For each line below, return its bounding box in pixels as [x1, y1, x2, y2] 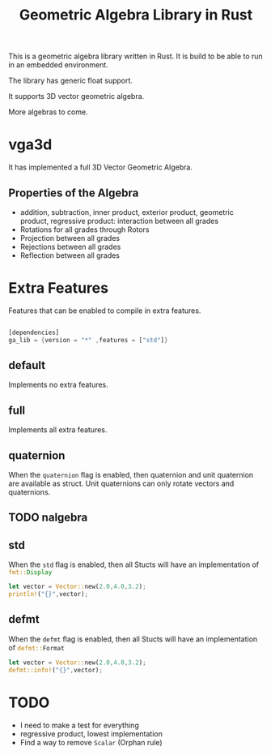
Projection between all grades [19, 233, 120, 242]
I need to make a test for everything [19, 720, 139, 730]
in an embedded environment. [8, 60, 109, 70]
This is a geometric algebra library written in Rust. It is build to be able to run [8, 51, 263, 62]
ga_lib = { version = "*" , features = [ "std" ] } [8, 336, 168, 344]
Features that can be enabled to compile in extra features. [8, 306, 201, 315]
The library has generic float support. [8, 75, 133, 86]
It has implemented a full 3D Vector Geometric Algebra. [8, 162, 193, 172]
